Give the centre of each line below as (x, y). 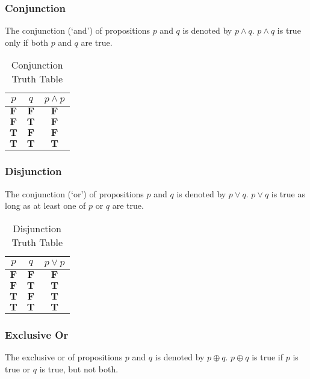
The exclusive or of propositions (64, 357)
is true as (288, 193)
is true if (268, 357)
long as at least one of (45, 205)
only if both (26, 42)
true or (18, 368)
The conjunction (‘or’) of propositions (74, 193)
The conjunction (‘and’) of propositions (77, 30)
